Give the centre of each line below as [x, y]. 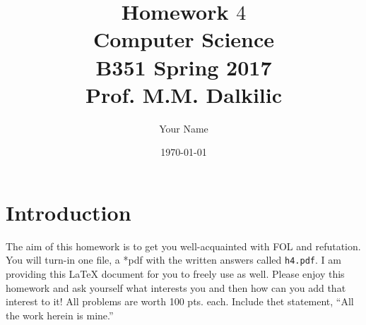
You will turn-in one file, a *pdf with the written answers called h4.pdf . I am [173, 260]
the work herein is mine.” [60, 315]
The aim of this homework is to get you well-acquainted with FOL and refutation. [183, 246]
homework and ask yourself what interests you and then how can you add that [176, 287]
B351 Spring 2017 [184, 67]
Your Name [184, 128]
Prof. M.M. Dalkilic [184, 94]
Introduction [69, 212]
